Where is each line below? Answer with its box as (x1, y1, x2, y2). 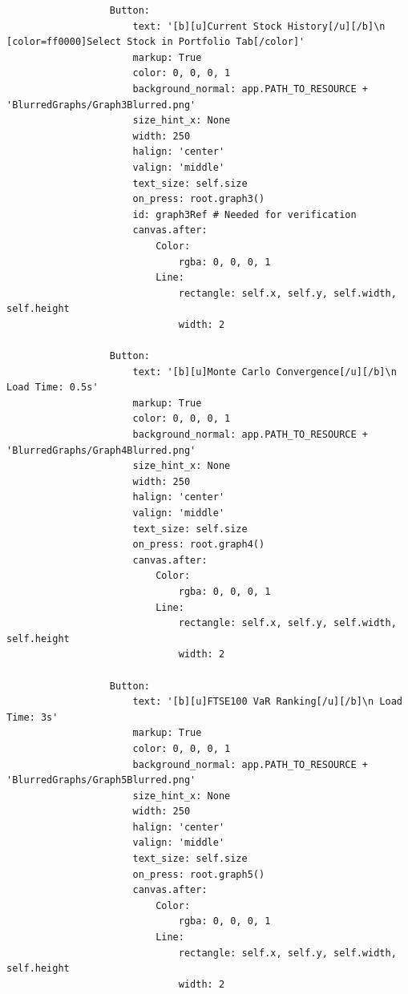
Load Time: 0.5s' (6, 382, 99, 394)
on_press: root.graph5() (132, 868, 265, 880)
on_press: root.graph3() (132, 193, 265, 205)
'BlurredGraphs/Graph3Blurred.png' (6, 99, 196, 111)
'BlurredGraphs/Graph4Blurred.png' (6, 444, 196, 456)
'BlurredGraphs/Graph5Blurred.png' (6, 774, 196, 786)
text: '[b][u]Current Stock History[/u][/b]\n (132, 20, 386, 32)
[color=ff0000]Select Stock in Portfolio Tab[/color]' (6, 36, 305, 48)
